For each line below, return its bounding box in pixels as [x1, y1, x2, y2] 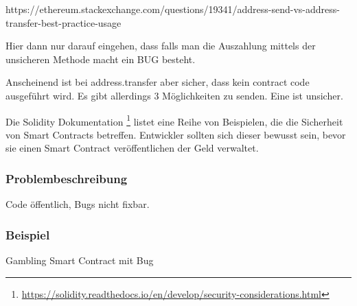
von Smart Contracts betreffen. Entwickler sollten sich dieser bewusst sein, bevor [5, 127, 346, 141]
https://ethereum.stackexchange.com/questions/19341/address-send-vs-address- [5, 2, 340, 16]
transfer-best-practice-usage [5, 15, 122, 30]
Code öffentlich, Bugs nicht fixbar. [5, 197, 150, 211]
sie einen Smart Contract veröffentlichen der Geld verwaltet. [5, 141, 259, 155]
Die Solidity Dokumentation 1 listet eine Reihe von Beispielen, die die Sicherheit [5, 112, 343, 128]
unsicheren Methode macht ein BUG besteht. [5, 51, 196, 66]
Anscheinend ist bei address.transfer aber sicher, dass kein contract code [5, 75, 310, 89]
